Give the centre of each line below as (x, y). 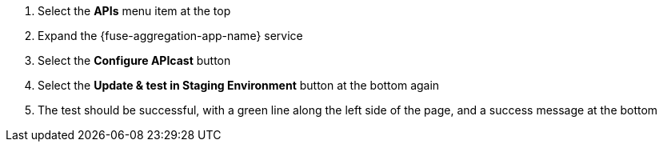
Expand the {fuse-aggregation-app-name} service (170, 36)
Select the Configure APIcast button (134, 60)
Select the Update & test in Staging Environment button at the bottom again (239, 85)
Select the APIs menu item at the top (134, 11)
